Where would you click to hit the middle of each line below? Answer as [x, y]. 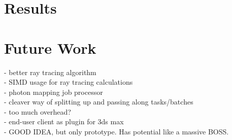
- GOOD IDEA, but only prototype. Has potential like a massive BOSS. [117, 132]
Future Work [50, 47]
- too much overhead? [38, 111]
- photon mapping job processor [54, 92]
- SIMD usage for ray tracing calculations [69, 82]
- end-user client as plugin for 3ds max [64, 121]
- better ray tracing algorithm [50, 72]
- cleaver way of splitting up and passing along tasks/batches [99, 102]
